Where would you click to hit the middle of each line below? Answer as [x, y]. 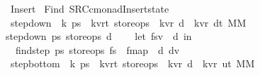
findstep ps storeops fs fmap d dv [97, 49]
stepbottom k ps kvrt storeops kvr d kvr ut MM [132, 63]
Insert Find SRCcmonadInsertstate [90, 8]
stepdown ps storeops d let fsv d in [99, 36]
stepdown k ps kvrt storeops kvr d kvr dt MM [128, 22]
